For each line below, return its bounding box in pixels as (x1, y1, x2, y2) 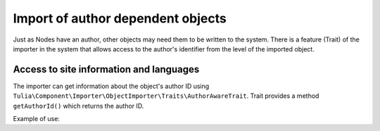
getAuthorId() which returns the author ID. (13, 101, 144, 110)
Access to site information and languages (13, 63, 200, 75)
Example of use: (13, 115, 60, 123)
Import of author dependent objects (13, 11, 227, 26)
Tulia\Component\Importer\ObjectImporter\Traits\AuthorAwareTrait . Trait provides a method (13, 92, 319, 100)
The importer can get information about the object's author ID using (13, 82, 210, 90)
